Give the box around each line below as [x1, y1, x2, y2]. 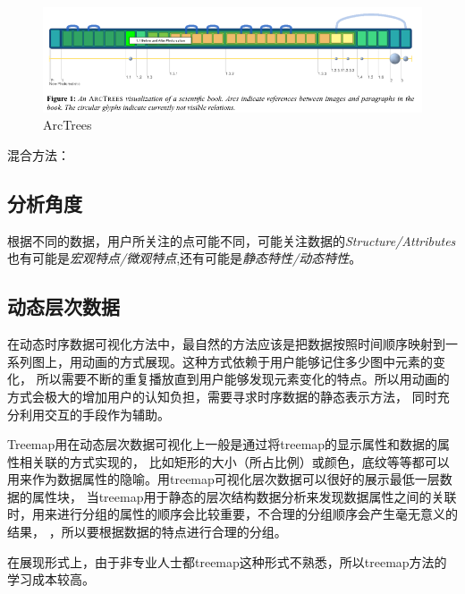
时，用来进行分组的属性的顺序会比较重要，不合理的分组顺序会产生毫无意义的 [7, 505, 458, 523]
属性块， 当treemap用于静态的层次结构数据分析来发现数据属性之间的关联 [31, 487, 457, 505]
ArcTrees [43, 115, 92, 134]
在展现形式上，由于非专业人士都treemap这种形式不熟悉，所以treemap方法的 [7, 552, 447, 571]
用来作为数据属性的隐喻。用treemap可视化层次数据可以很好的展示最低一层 [7, 470, 440, 488]
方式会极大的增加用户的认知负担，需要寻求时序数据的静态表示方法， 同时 [7, 386, 437, 405]
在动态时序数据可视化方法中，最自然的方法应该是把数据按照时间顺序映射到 [7, 335, 445, 353]
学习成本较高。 [7, 570, 95, 589]
